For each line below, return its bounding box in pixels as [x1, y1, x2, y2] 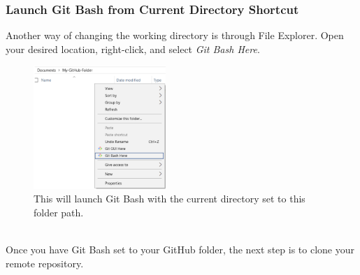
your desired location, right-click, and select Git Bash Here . [6, 41, 260, 56]
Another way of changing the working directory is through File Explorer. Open [6, 28, 344, 43]
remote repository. [6, 255, 84, 270]
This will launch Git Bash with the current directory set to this [34, 191, 305, 206]
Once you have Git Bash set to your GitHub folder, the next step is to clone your [6, 241, 354, 256]
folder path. [34, 205, 84, 219]
